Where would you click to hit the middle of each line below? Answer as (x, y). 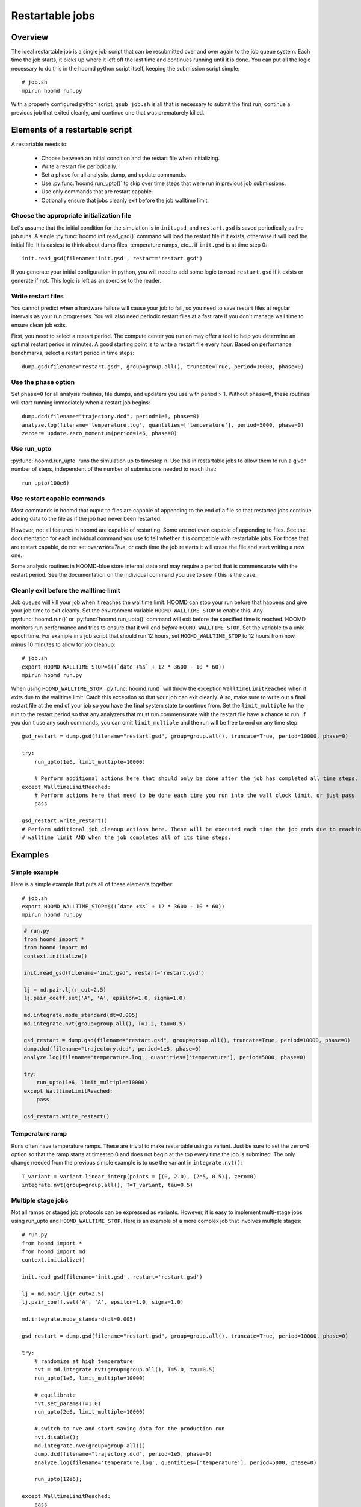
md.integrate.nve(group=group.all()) (90, 1446)
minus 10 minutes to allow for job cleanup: (63, 644)
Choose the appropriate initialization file (71, 216)
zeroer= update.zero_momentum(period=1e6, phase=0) (100, 433)
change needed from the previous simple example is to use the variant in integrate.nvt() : (127, 1163)
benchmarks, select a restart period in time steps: (73, 353)
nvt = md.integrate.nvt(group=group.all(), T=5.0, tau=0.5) (125, 1370)
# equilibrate (55, 1395)
